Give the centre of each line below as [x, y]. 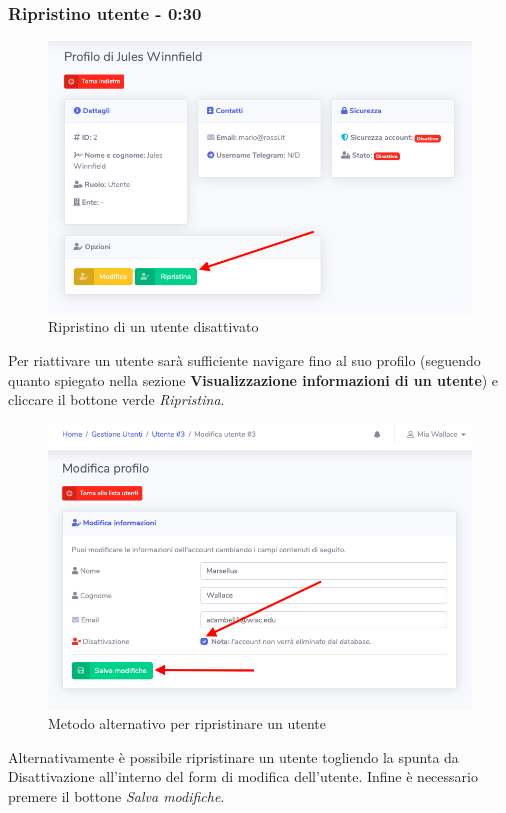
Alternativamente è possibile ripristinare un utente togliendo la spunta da [233, 756]
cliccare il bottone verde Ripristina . [116, 399]
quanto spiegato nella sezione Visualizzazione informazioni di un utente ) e [253, 379]
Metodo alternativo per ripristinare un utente [187, 723]
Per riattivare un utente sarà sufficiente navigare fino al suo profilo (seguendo [244, 359]
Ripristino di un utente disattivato [153, 326]
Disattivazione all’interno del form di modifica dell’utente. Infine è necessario [243, 776]
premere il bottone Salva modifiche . [116, 795]
